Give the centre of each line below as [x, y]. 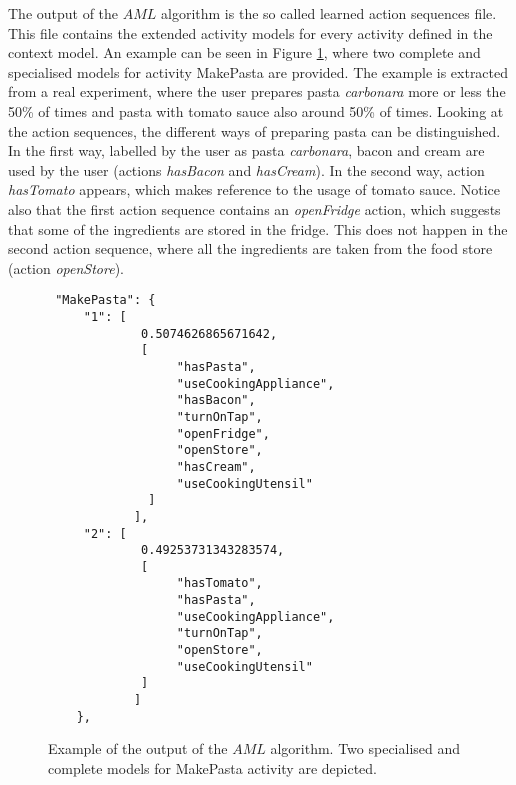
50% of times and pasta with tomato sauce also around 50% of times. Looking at [256, 110]
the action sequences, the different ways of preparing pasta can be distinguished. [254, 130]
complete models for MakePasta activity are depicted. [213, 767]
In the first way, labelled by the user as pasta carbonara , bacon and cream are [246, 150]
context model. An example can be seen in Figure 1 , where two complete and [244, 52]
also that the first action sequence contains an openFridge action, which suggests [254, 208]
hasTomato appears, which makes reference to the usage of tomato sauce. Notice [254, 189]
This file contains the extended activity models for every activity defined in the [250, 32]
